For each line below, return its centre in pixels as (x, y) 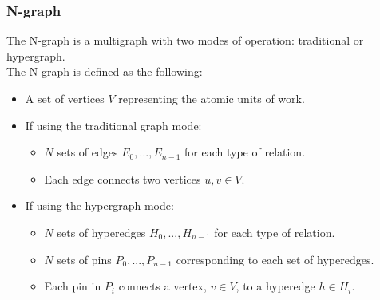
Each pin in (73, 286)
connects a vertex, (162, 286)
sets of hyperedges (101, 232)
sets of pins (84, 259)
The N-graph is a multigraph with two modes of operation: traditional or (185, 40)
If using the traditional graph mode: (113, 125)
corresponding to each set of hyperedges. (275, 259)
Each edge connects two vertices (123, 178)
